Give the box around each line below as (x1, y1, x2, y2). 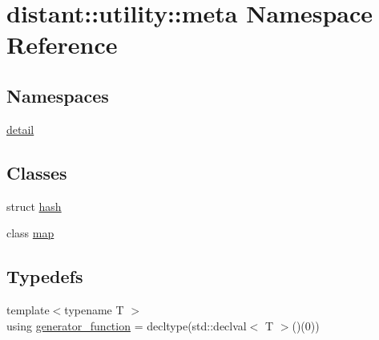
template (6, 301, 50, 318)
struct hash (6, 197, 62, 214)
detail (6, 120, 34, 137)
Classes (6, 160, 67, 184)
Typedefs (6, 264, 83, 289)
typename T (64, 301, 124, 318)
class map (6, 225, 54, 241)
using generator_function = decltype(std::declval (6, 317, 247, 334)
